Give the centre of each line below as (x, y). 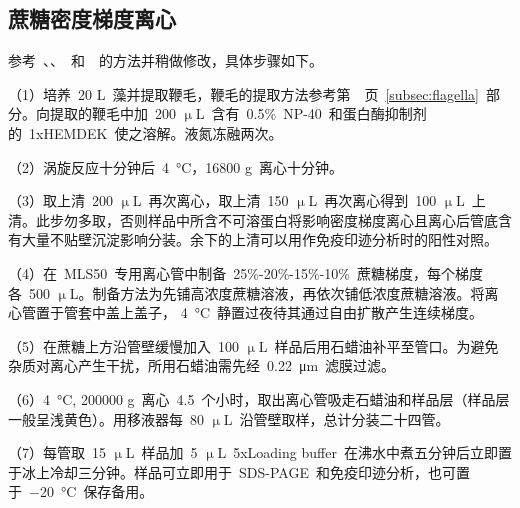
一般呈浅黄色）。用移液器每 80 (106, 418)
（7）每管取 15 (57, 452)
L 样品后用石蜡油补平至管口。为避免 (378, 345)
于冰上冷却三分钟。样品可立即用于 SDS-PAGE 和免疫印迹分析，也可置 (239, 471)
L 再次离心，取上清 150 (210, 200)
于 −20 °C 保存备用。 (81, 491)
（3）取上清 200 (60, 200)
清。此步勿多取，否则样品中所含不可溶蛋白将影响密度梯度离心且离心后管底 (253, 219)
